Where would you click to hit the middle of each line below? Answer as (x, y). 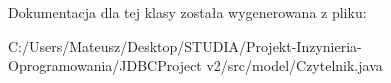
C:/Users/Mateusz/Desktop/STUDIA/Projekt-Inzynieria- (185, 45)
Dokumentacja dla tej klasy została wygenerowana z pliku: (187, 12)
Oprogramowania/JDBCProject (105, 65)
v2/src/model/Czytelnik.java (294, 65)
